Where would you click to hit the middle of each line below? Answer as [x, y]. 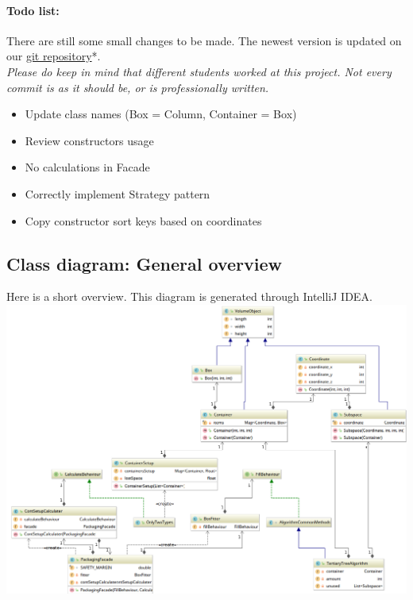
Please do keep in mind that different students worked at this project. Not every [199, 71]
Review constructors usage [89, 140]
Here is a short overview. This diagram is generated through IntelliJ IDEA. [189, 296]
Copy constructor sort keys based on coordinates [143, 220]
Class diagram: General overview [144, 263]
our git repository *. [54, 56]
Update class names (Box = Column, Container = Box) [161, 114]
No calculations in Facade [87, 167]
